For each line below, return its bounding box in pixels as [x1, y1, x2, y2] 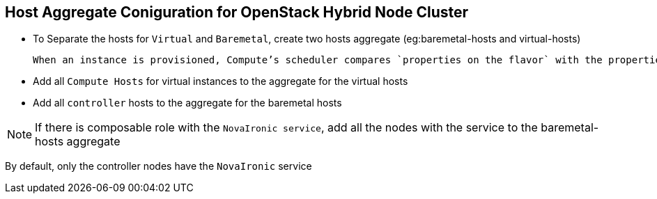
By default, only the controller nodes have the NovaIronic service [5, 160, 312, 173]
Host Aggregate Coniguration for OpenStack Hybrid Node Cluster [5, 3, 469, 21]
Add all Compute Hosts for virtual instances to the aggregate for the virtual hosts [33, 75, 408, 88]
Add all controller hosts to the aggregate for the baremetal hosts [33, 97, 342, 109]
